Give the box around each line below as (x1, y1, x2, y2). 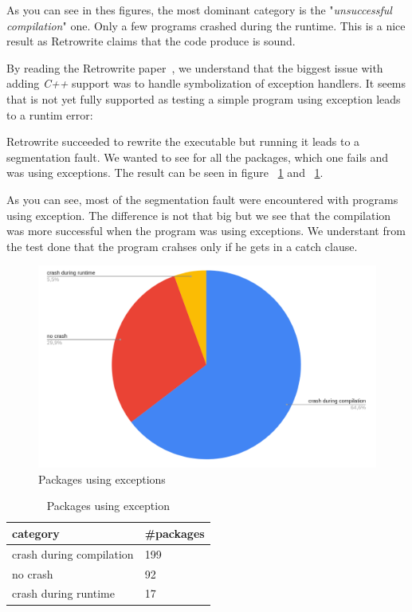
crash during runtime (12, 585, 115, 602)
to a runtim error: (6, 106, 93, 123)
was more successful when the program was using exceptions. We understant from (6, 222, 406, 239)
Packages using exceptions (38, 470, 166, 487)
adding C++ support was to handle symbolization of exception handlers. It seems (6, 75, 406, 92)
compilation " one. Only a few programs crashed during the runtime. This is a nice (6, 17, 406, 33)
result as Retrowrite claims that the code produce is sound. (6, 33, 296, 49)
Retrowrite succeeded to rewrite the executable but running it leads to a (6, 133, 360, 150)
